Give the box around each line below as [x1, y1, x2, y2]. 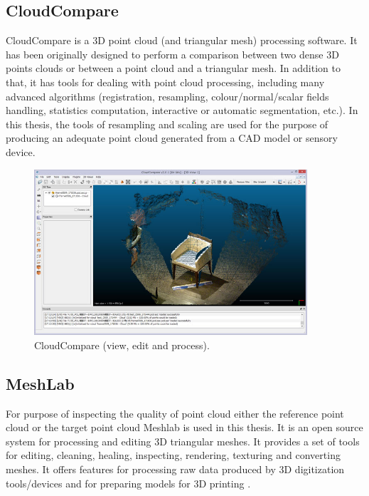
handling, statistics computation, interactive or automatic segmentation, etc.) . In [6, 103, 358, 118]
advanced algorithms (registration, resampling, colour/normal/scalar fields [6, 88, 329, 103]
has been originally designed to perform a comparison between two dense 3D [6, 46, 339, 61]
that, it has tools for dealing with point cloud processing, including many [6, 74, 325, 89]
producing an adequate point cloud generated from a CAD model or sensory [6, 130, 338, 145]
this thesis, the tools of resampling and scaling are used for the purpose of [6, 116, 328, 131]
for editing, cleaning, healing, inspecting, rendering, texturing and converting [6, 448, 341, 463]
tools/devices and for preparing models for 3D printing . [6, 475, 251, 490]
